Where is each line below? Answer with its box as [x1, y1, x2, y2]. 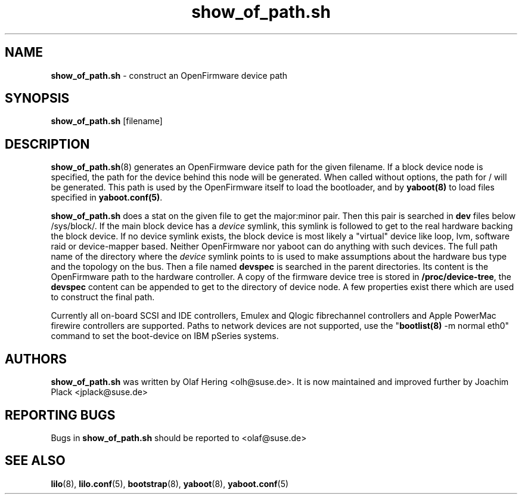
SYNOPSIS [5, 91, 70, 106]
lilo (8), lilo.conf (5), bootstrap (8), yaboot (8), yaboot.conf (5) [51, 478, 289, 489]
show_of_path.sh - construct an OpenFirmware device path [51, 70, 288, 81]
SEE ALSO [5, 453, 66, 469]
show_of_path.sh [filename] [51, 116, 163, 127]
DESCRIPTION [5, 136, 90, 152]
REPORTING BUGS [5, 407, 116, 423]
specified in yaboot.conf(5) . [51, 192, 163, 203]
